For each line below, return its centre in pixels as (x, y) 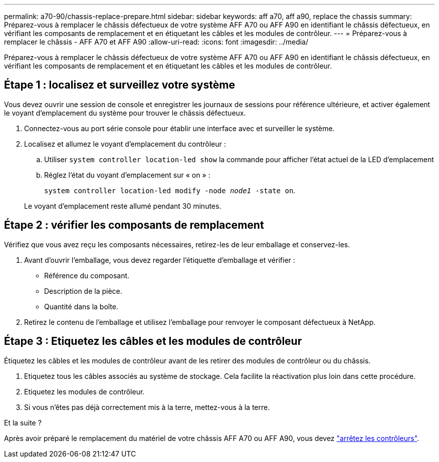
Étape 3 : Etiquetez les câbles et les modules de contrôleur (153, 341)
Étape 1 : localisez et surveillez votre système (120, 85)
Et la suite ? (23, 422)
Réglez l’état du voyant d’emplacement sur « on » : (127, 175)
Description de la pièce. (83, 291)
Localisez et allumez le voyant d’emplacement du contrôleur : (125, 144)
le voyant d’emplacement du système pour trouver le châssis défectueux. (125, 113)
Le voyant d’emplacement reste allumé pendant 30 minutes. (123, 206)
